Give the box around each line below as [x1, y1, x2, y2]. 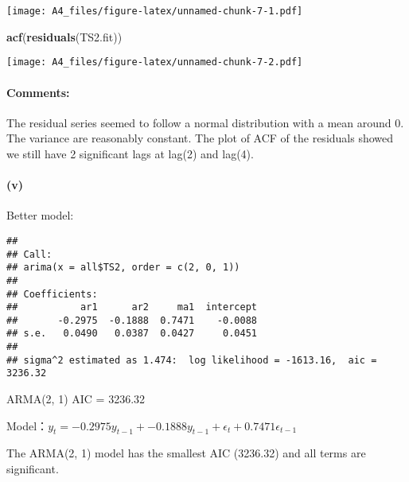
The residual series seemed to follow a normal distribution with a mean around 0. [6, 114, 404, 130]
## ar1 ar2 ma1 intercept [6, 301, 257, 313]
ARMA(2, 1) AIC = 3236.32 [6, 391, 146, 407]
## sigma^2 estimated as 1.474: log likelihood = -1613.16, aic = [6, 354, 377, 366]
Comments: [6, 84, 70, 100]
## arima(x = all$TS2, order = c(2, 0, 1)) [6, 262, 240, 274]
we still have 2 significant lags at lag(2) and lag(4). [6, 145, 254, 161]
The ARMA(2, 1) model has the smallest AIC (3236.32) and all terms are [6, 445, 366, 461]
